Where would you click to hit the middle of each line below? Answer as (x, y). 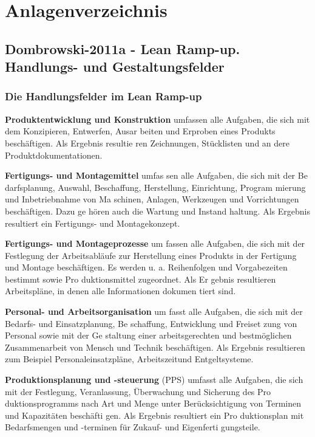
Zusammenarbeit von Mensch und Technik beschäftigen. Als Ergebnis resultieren (155, 347)
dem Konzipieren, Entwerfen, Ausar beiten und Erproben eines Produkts (140, 131)
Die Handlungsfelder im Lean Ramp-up (103, 96)
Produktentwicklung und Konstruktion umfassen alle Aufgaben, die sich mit (157, 119)
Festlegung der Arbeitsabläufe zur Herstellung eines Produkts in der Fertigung (151, 255)
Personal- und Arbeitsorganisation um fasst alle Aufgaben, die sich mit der (154, 311)
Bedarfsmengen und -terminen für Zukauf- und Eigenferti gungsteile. (133, 427)
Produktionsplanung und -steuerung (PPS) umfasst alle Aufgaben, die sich (154, 380)
